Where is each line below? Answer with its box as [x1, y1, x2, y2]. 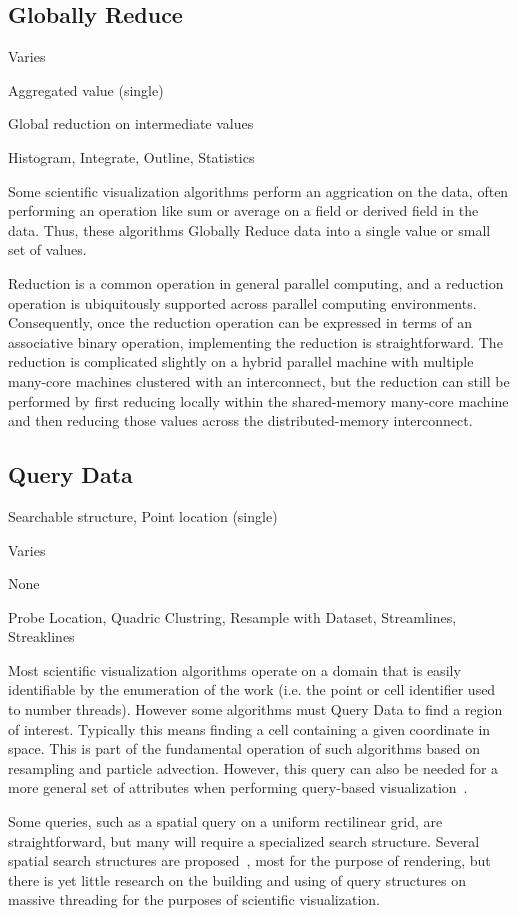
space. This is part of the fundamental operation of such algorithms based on [8, 738, 480, 759]
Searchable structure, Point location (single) [8, 505, 278, 526]
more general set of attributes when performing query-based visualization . [8, 777, 468, 798]
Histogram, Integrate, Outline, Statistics [8, 146, 255, 167]
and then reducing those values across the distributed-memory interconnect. [8, 410, 473, 431]
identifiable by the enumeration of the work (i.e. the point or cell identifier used [8, 679, 496, 700]
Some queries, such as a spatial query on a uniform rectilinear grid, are [8, 811, 443, 832]
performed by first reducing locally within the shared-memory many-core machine [8, 390, 509, 411]
